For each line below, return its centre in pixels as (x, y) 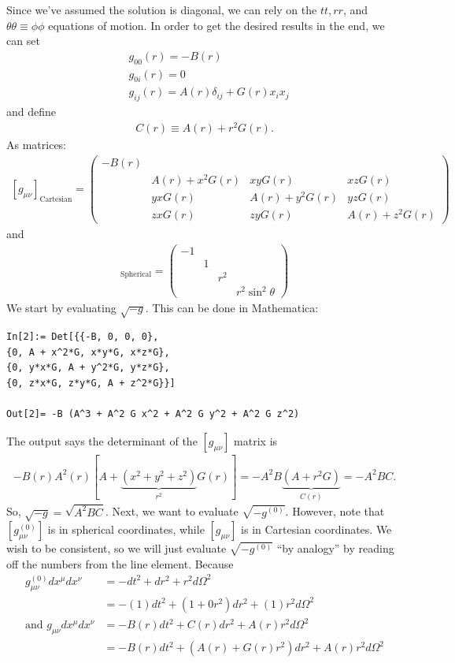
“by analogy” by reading (335, 548)
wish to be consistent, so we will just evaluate (117, 548)
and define (31, 112)
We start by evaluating (61, 308)
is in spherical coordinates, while (126, 529)
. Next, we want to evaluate (172, 511)
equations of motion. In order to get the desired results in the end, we (216, 25)
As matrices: (37, 144)
